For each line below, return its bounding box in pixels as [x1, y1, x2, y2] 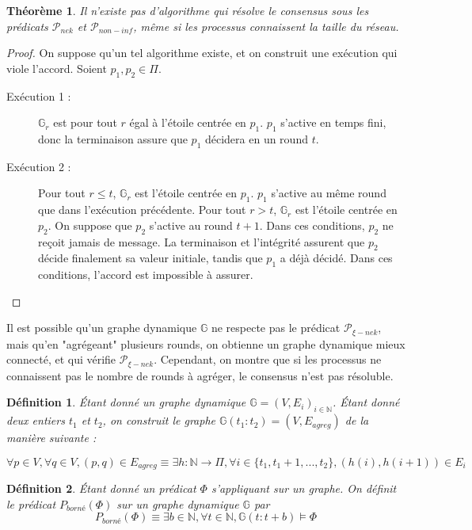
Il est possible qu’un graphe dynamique [6, 319, 197, 336]
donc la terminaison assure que [38, 130, 188, 147]
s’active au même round [271, 185, 386, 201]
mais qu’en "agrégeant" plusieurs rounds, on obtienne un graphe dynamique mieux [6, 335, 405, 352]
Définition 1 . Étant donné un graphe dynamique [6, 394, 246, 410]
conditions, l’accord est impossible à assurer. [38, 266, 253, 283]
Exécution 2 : [6, 158, 71, 174]
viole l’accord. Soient [6, 59, 107, 76]
